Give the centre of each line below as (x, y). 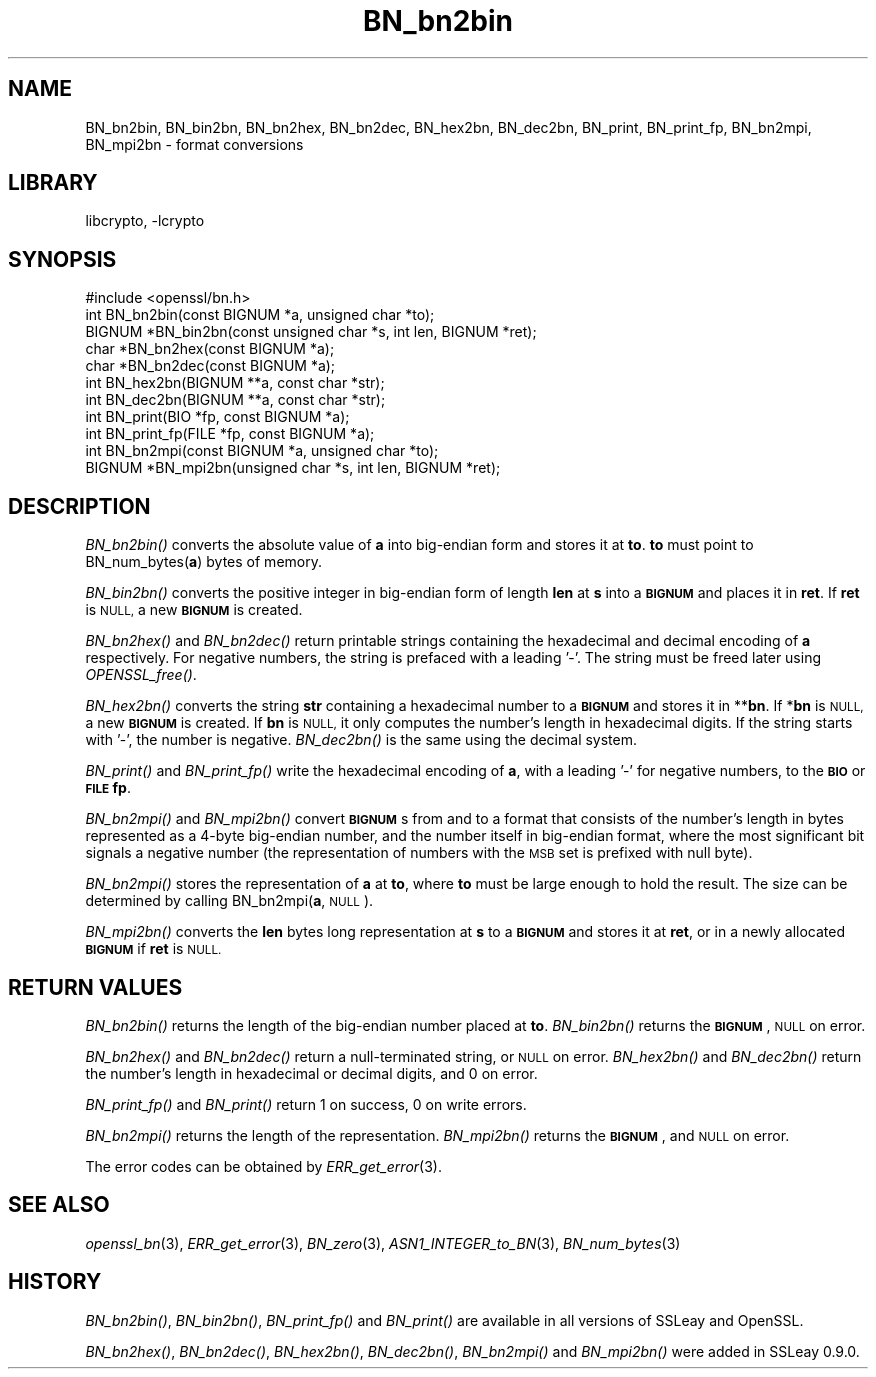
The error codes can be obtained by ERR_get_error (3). (263, 1166)
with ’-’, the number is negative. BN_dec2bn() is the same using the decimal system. (361, 740)
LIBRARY (53, 183)
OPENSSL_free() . (141, 675)
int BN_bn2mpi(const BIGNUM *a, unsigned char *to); (262, 451)
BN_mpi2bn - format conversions (194, 144)
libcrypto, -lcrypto (145, 221)
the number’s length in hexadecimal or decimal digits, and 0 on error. (311, 1073)
